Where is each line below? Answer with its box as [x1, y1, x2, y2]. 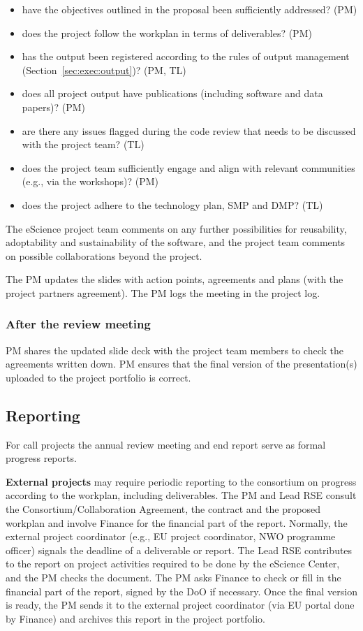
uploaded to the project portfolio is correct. [6, 370, 191, 384]
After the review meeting [6, 315, 151, 333]
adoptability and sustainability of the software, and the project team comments [6, 235, 346, 249]
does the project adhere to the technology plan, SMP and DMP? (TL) [22, 197, 323, 212]
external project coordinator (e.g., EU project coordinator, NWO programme [6, 529, 336, 544]
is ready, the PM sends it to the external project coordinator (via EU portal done [6, 597, 355, 612]
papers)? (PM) [22, 99, 85, 114]
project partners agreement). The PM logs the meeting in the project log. [6, 285, 320, 300]
